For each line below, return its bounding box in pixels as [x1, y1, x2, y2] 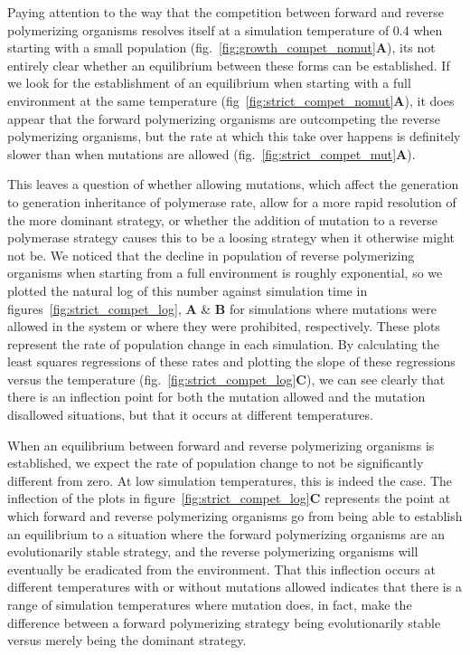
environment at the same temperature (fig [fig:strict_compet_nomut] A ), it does [7, 90, 455, 109]
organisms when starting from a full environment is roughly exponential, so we [7, 263, 443, 282]
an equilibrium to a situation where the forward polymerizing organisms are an [7, 524, 445, 543]
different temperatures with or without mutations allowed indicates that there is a [7, 577, 462, 596]
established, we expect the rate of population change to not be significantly [7, 453, 424, 472]
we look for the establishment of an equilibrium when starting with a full [7, 73, 411, 92]
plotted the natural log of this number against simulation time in [7, 280, 368, 299]
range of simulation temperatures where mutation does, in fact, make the [7, 595, 412, 613]
